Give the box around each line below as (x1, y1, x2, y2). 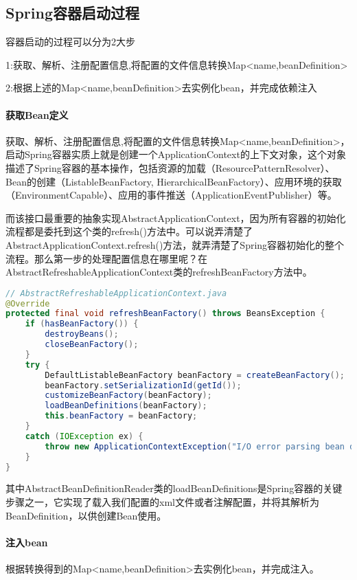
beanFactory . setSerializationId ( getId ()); (45, 380, 242, 390)
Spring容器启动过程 (5, 2, 139, 23)
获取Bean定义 (5, 107, 69, 122)
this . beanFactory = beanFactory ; (45, 411, 198, 421)
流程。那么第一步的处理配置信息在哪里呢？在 (5, 251, 207, 265)
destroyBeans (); (45, 329, 119, 339)
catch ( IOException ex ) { (25, 431, 143, 441)
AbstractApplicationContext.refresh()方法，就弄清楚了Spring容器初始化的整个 (5, 237, 345, 252)
